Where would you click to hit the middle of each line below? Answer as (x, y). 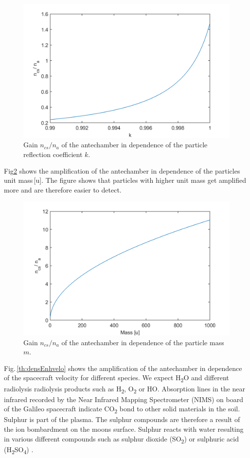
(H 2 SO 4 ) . (19, 450)
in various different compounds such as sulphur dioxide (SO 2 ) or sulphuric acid (121, 439)
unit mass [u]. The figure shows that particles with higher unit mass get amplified (125, 180)
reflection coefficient (53, 154)
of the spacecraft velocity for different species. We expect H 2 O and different (116, 378)
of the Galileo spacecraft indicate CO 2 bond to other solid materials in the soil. (122, 409)
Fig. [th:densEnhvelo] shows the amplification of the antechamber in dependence (123, 368)
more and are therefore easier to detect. (63, 189)
